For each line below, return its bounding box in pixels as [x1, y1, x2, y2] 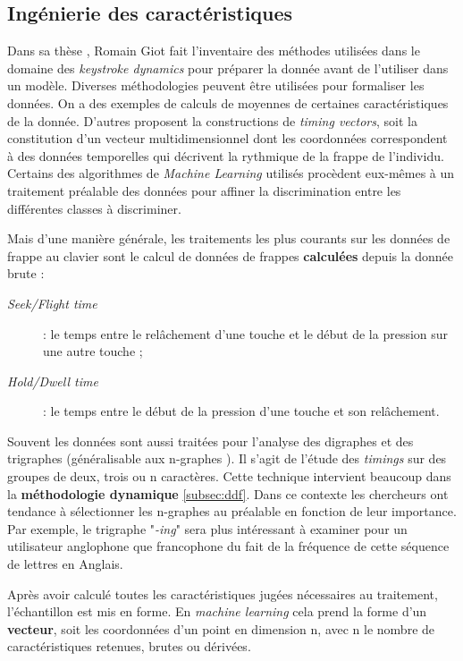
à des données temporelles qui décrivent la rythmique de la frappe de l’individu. [7, 146, 444, 165]
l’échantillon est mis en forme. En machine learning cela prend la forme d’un [7, 602, 427, 621]
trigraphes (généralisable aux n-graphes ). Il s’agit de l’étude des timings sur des [7, 449, 447, 468]
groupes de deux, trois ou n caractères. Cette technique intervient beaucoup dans [7, 467, 451, 486]
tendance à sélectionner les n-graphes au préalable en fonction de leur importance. [7, 502, 457, 521]
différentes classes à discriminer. [7, 199, 181, 217]
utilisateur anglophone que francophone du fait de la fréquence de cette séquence [7, 537, 450, 555]
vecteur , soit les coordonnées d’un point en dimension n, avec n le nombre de [7, 619, 435, 638]
